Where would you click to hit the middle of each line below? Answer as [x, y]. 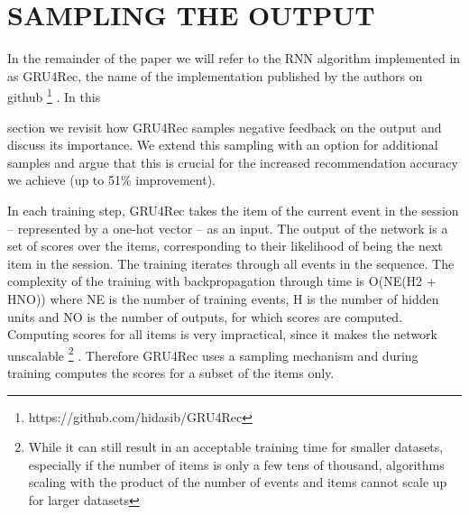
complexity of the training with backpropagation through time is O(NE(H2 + [222, 281]
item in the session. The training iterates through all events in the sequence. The [231, 263]
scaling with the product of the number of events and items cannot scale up [238, 482]
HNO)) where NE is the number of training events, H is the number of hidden [223, 298]
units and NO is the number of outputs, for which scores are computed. [205, 316]
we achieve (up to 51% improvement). [111, 180]
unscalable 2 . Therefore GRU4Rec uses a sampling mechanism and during [213, 354]
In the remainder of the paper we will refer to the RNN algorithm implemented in [234, 58]
